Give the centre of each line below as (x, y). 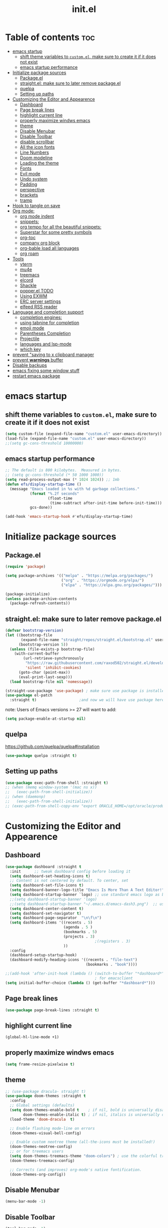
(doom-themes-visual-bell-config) (45, 1133)
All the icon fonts (37, 147)
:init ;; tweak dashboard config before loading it (70, 871)
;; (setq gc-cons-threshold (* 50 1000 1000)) (54, 475)
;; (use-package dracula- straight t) (45, 1091)
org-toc (28, 237)
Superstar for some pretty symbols (56, 232)
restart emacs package (36, 376)
